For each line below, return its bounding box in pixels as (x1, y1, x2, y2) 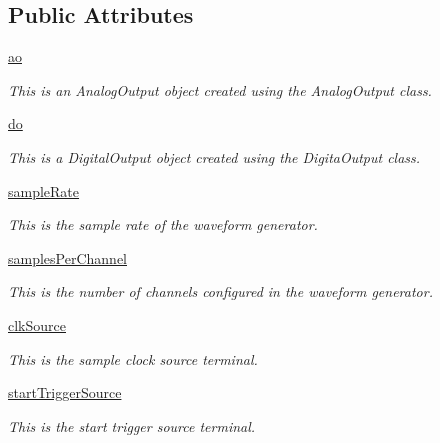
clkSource (8, 314, 66, 335)
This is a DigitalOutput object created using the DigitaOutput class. (8, 146, 421, 167)
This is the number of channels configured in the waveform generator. (8, 281, 433, 302)
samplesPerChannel (8, 247, 127, 268)
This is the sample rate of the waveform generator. (8, 214, 318, 235)
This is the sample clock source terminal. (8, 348, 258, 369)
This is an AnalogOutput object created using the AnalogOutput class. (8, 79, 432, 100)
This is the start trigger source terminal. (8, 415, 256, 436)
